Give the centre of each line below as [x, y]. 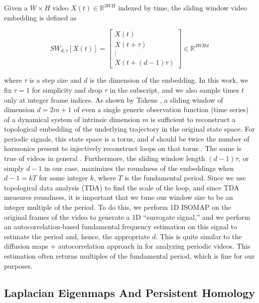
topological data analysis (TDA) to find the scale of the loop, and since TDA [122, 187]
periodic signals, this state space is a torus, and [76, 138]
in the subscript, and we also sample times [175, 89]
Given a [16, 7]
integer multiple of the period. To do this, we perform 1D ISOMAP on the [118, 207]
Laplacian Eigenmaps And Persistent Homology [129, 292]
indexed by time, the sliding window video [183, 7]
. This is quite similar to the [199, 236]
